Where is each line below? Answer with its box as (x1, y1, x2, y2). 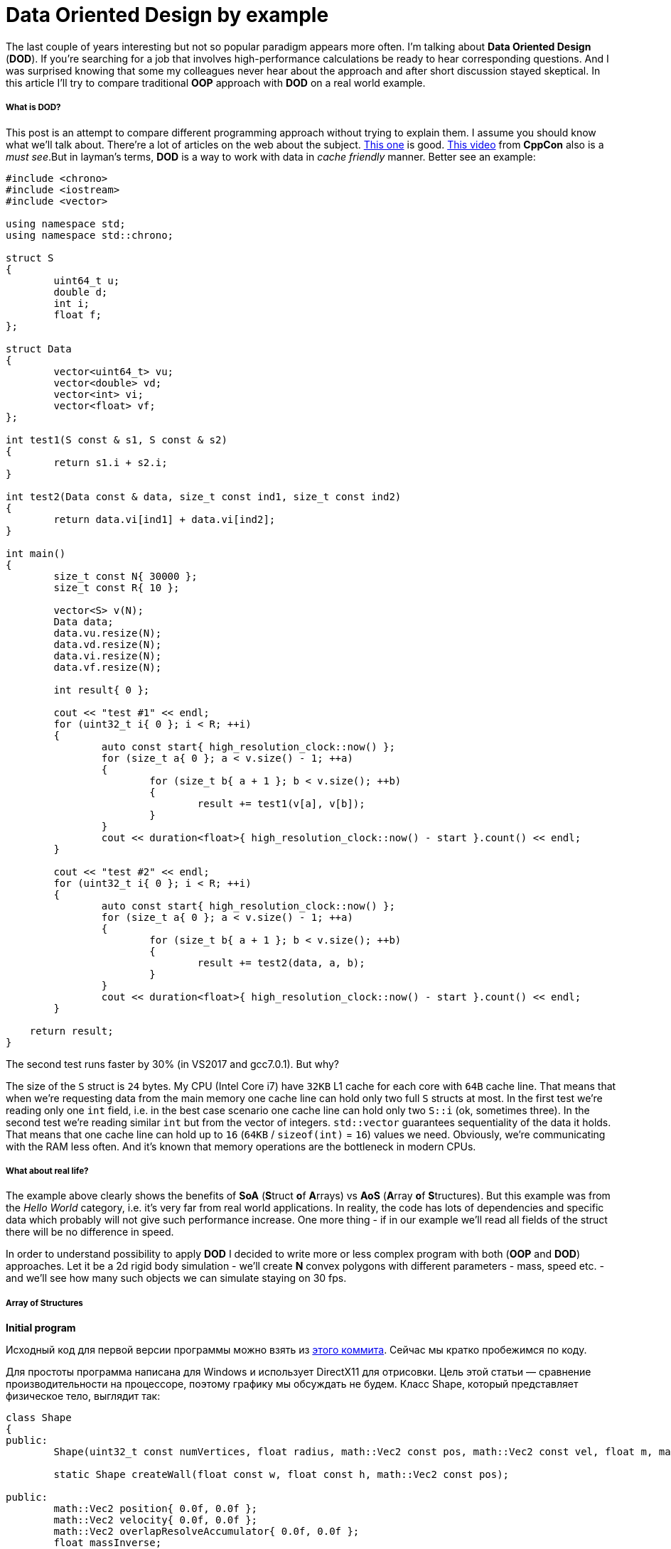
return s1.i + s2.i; (53, 456, 168, 468)
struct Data (6, 342, 72, 355)
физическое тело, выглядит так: (6, 1390, 161, 1403)
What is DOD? (6, 102, 61, 113)
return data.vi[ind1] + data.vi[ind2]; (53, 513, 276, 525)
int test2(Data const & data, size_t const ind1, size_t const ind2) (6, 490, 402, 502)
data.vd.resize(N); (53, 638, 162, 650)
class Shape (6, 1412, 72, 1424)
